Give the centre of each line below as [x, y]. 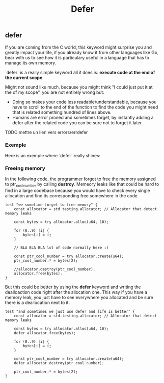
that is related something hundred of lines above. [62, 112]
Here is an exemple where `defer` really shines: [53, 155]
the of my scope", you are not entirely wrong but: [55, 92]
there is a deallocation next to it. [38, 302]
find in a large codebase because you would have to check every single [78, 191]
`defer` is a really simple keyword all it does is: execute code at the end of [80, 72]
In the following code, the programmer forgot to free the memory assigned [81, 179]
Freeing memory [25, 168]
